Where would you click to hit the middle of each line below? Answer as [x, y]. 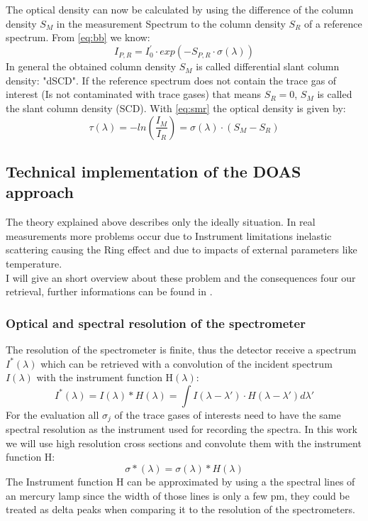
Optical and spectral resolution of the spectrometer [156, 323]
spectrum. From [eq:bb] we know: [78, 37]
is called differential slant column [268, 66]
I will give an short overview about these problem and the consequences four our [181, 277]
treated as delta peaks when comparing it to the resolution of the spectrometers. [180, 509]
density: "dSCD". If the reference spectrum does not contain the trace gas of [171, 80]
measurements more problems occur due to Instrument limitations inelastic [169, 235]
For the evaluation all [52, 414]
